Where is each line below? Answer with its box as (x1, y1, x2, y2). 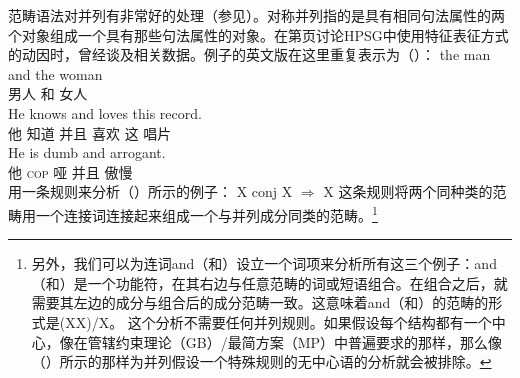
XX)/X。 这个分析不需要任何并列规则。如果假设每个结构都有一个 (65, 311, 492, 332)
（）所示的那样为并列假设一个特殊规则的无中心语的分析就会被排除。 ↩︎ (31, 351, 492, 372)
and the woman (8, 63, 103, 84)
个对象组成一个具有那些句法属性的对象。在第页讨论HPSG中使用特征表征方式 (8, 24, 509, 45)
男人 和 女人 (8, 83, 88, 104)
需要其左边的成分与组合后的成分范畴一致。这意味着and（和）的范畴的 (31, 292, 489, 313)
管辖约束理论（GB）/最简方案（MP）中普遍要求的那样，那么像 (87, 331, 503, 352)
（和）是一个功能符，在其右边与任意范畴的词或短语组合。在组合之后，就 (31, 272, 508, 293)
